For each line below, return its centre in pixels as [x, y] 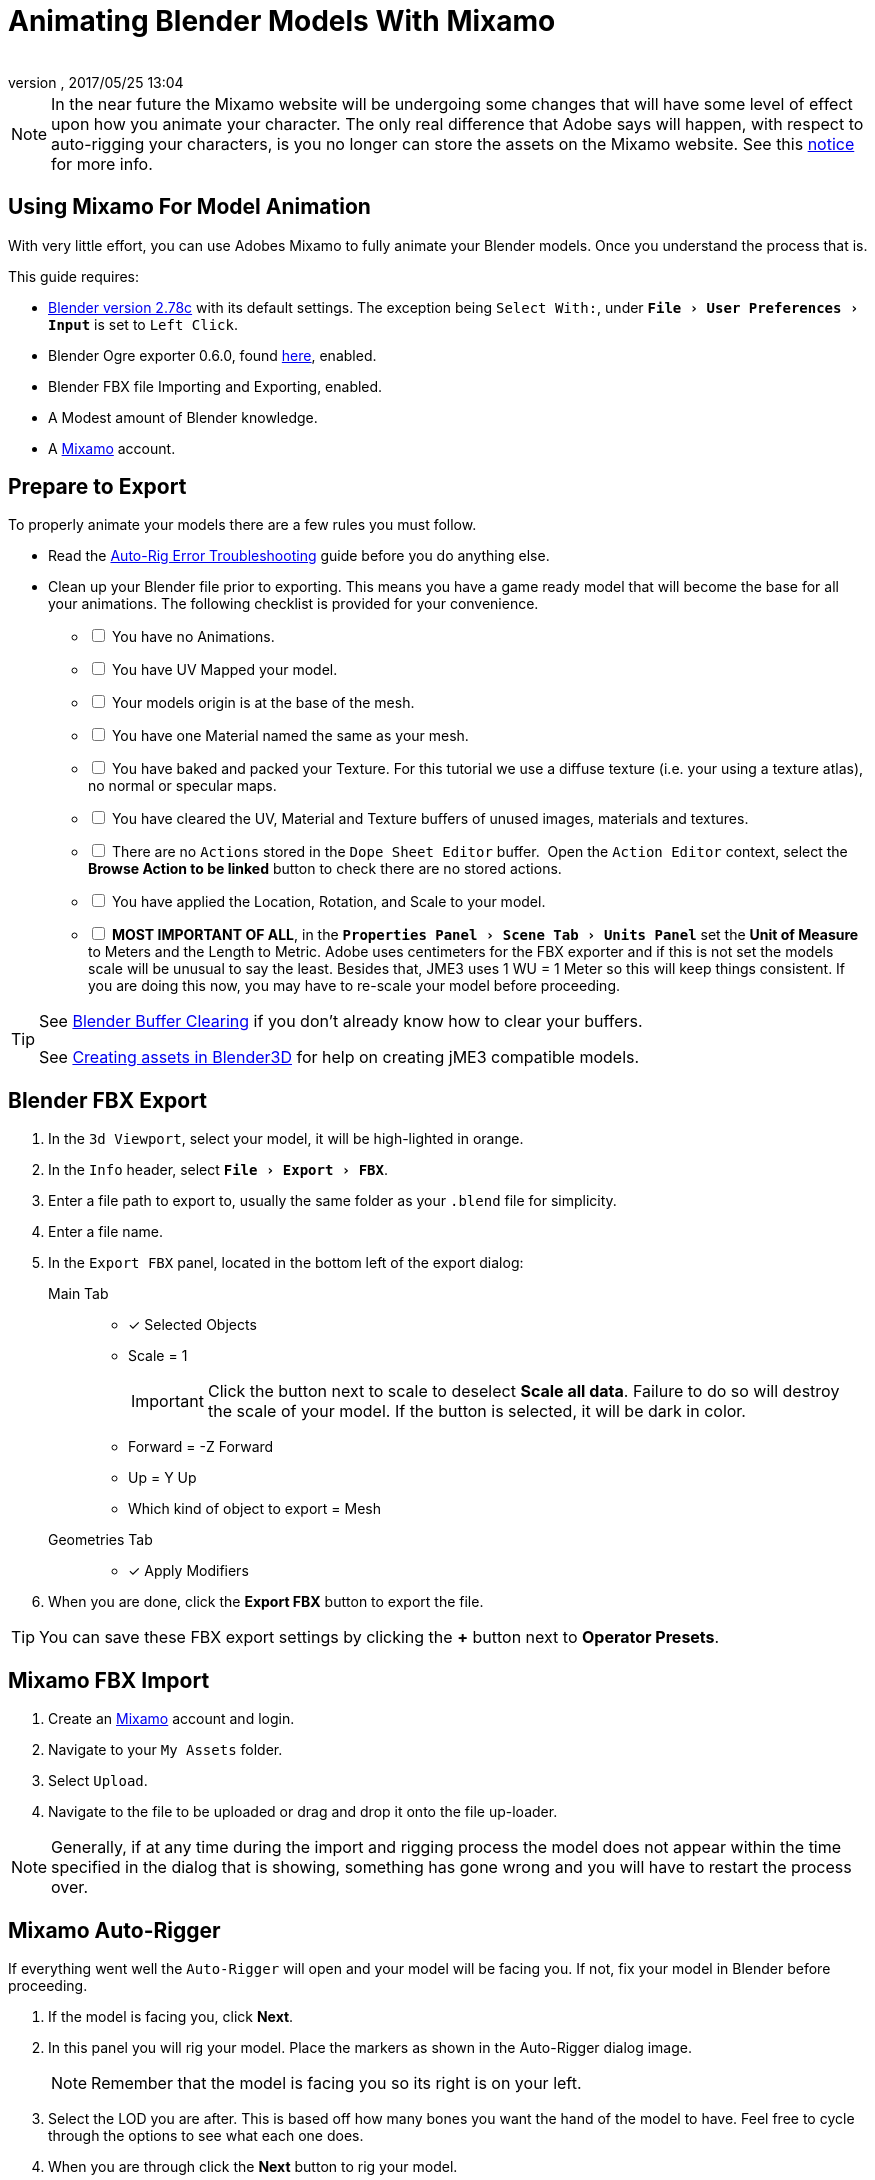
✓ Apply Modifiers [188, 1571]
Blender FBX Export [107, 1100]
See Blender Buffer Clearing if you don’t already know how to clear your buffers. [341, 1021]
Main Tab [78, 1294]
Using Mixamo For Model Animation [189, 207]
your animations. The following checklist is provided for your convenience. [293, 604]
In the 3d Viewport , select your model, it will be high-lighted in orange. [286, 1139]
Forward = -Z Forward [201, 1447]
